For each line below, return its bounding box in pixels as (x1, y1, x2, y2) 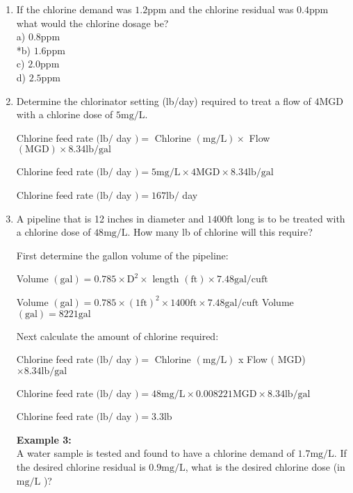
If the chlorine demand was (16, 2, 132, 16)
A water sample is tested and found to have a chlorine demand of (16, 446, 295, 460)
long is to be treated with (236, 211, 345, 225)
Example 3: (16, 432, 72, 446)
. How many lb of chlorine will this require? (127, 225, 313, 239)
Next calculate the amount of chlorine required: (16, 328, 219, 343)
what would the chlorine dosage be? (16, 15, 169, 30)
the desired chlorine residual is (16, 460, 146, 474)
